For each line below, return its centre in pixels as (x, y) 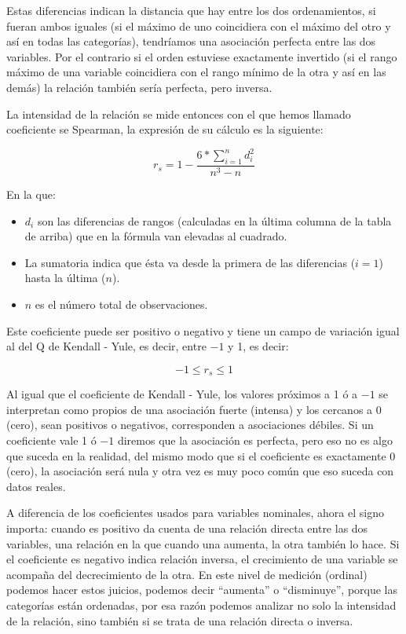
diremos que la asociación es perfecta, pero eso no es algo (255, 440)
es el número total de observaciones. (121, 304)
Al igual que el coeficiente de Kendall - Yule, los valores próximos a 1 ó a (182, 394)
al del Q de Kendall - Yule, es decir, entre (106, 346)
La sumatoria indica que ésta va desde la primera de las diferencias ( (190, 262)
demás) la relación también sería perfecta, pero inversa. (139, 87)
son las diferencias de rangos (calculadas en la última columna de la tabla (214, 220)
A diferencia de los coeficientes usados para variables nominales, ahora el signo (195, 513)
